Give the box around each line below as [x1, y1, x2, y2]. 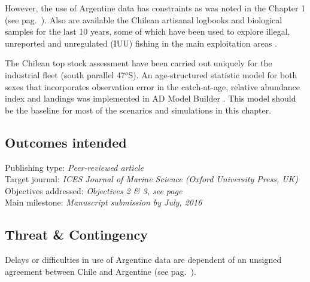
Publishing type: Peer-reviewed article [5, 161, 144, 173]
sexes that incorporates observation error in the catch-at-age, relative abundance [5, 80, 300, 93]
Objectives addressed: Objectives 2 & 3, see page [5, 184, 183, 197]
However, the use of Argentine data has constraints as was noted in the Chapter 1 [5, 2, 306, 14]
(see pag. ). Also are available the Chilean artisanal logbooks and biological [5, 13, 282, 26]
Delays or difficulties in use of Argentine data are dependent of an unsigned [5, 253, 282, 266]
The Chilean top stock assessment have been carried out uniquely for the [5, 57, 272, 69]
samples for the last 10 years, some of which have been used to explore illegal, [5, 25, 290, 38]
